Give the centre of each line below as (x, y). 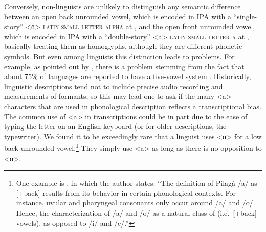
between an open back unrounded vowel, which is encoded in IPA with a (118, 16)
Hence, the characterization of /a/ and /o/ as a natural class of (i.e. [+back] (136, 212)
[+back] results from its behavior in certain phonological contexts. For (126, 192)
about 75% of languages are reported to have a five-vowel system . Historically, (128, 76)
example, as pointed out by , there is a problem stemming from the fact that (124, 66)
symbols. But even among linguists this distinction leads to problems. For (119, 56)
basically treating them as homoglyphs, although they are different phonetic (123, 46)
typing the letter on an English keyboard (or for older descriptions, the (115, 126)
